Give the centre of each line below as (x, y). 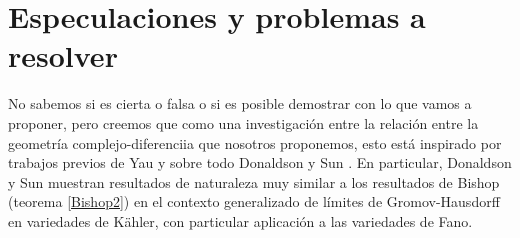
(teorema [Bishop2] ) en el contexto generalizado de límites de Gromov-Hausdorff (254, 201)
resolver (63, 55)
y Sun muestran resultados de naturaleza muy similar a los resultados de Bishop (254, 181)
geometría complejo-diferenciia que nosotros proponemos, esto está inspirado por (255, 142)
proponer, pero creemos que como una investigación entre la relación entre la (243, 122)
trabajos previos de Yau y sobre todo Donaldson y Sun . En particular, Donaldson (260, 162)
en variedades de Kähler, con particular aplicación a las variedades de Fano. (240, 220)
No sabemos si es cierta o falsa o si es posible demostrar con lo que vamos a (240, 103)
